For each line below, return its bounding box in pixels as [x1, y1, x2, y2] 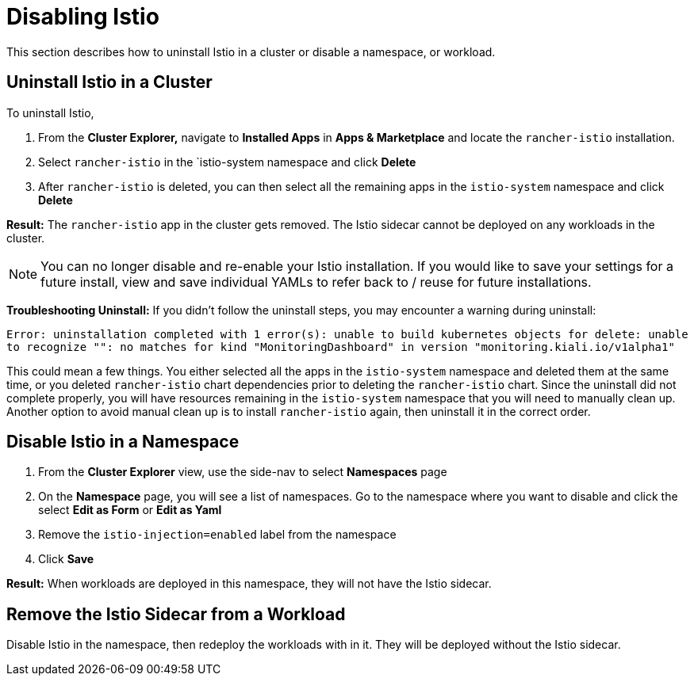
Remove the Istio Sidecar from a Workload [6, 604, 346, 624]
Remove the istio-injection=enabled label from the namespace [38, 528, 397, 542]
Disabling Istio [6, 3, 159, 30]
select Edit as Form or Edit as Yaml [38, 503, 222, 517]
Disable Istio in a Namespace [6, 432, 240, 452]
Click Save [38, 552, 94, 566]
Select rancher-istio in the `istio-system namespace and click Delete [38, 154, 416, 169]
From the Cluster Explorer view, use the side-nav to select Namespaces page [38, 465, 447, 479]
